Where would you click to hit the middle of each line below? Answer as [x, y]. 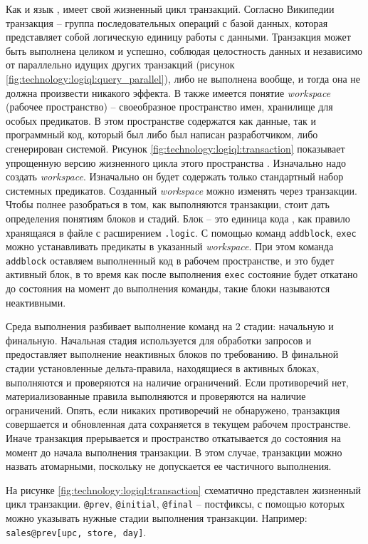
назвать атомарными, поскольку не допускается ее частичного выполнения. [169, 466]
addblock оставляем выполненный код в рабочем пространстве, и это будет [170, 260]
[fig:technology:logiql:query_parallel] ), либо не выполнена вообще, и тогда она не [183, 78]
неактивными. [36, 302]
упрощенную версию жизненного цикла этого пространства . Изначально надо [176, 162]
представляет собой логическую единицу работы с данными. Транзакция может [178, 37]
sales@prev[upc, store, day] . [76, 532]
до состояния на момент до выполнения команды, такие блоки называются [168, 288]
